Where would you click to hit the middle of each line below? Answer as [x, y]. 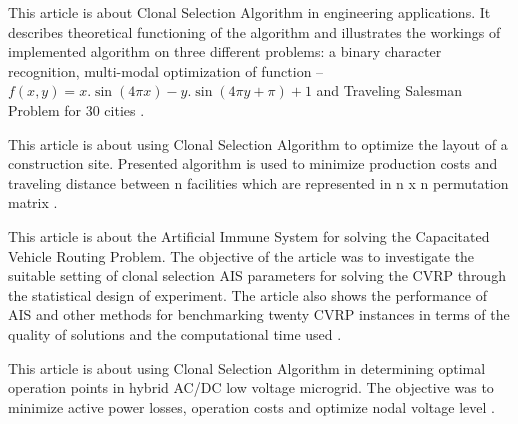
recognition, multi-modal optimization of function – [166, 70]
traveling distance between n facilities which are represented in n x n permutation [258, 182]
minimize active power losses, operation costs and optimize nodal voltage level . [251, 406]
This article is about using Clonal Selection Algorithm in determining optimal [247, 367]
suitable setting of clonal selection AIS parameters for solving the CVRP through [257, 275]
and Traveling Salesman [389, 90]
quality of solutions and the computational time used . [175, 333]
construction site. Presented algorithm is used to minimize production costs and [253, 163]
